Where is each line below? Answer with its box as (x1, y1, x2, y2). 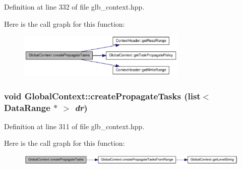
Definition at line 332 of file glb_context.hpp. (4, 2, 145, 12)
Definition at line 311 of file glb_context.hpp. (4, 121, 145, 131)
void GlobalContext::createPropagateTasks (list (4, 89, 201, 102)
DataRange (4, 101, 50, 114)
